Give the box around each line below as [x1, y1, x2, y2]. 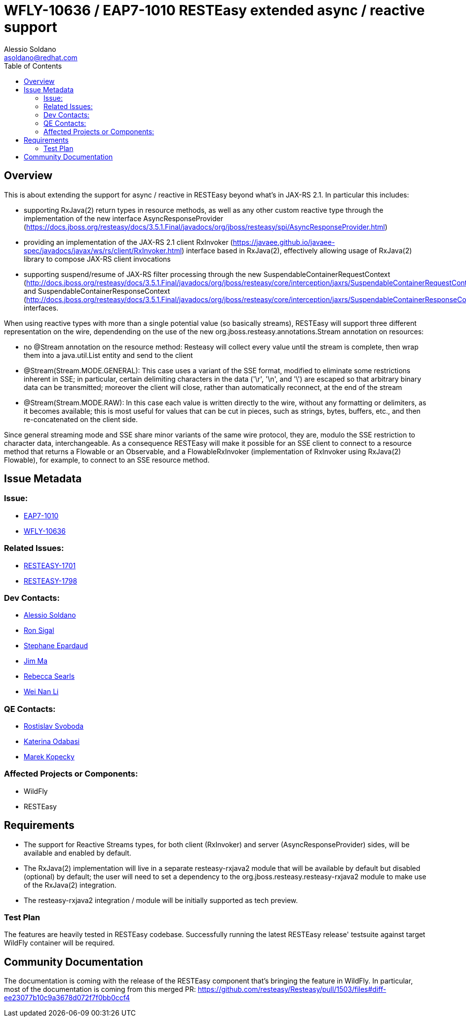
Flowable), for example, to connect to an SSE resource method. [4, 455, 210, 464]
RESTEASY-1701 [24, 561, 76, 570]
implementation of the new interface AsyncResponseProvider [24, 214, 223, 223]
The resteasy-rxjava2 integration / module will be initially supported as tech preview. [24, 896, 298, 904]
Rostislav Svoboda [24, 722, 84, 731]
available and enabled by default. [24, 848, 131, 857]
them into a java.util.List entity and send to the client [24, 351, 193, 359]
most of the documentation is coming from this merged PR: [4, 985, 196, 994]
